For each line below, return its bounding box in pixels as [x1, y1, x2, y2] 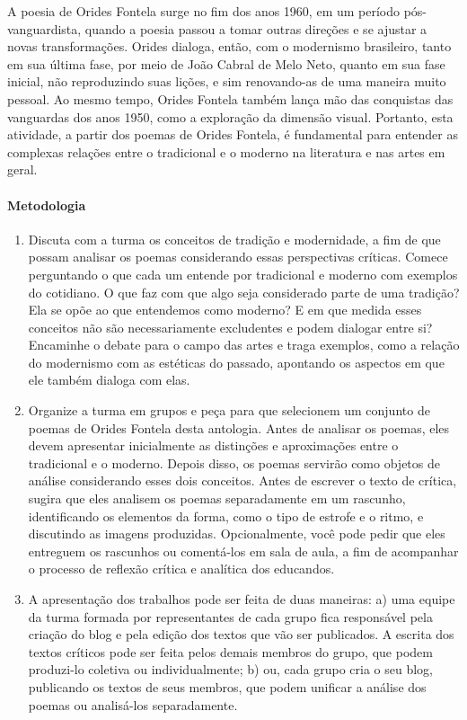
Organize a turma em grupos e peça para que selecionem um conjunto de [28, 401, 430, 420]
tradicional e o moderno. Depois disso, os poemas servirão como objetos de [28, 453, 440, 472]
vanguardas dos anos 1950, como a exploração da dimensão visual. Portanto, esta [7, 107, 454, 126]
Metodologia [7, 195, 86, 214]
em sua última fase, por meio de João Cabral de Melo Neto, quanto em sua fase [7, 54, 445, 73]
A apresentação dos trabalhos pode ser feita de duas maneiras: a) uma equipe [28, 590, 455, 609]
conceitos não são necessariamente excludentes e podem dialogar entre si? [28, 317, 433, 336]
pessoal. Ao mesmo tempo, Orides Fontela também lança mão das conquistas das [7, 89, 454, 108]
